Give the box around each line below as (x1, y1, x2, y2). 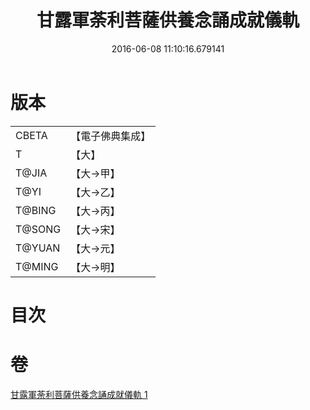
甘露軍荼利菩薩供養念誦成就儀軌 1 (10, 388, 148, 400)
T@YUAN (15, 241, 61, 255)
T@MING (15, 259, 59, 273)
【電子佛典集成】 (70, 129, 152, 143)
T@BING (15, 203, 57, 217)
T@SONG (15, 222, 62, 236)
